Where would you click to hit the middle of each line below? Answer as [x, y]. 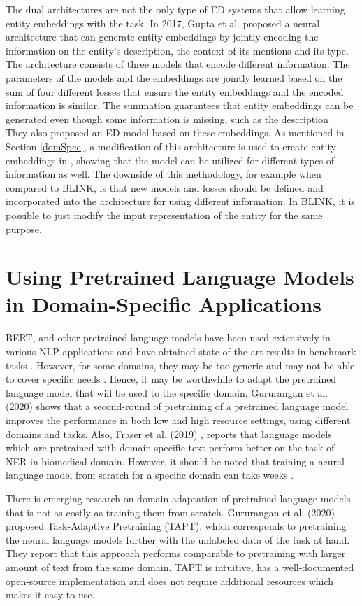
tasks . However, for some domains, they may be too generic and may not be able [180, 365]
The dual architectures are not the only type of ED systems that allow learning [175, 9]
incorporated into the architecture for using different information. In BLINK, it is [180, 201]
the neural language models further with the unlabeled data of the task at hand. [178, 539]
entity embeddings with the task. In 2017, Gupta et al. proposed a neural [163, 23]
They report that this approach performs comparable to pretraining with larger [176, 553]
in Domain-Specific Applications [164, 304]
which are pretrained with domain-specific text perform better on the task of [170, 448]
